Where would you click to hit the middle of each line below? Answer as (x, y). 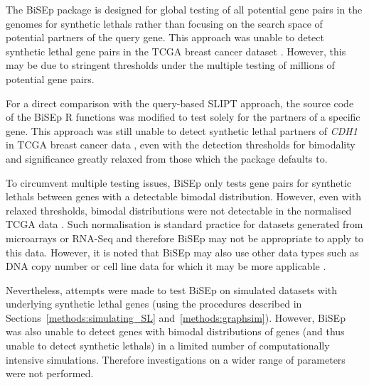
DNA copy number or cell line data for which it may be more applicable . (166, 266)
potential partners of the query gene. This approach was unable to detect (165, 37)
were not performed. (50, 373)
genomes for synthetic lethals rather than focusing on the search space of (164, 23)
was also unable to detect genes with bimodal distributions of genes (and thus (175, 331)
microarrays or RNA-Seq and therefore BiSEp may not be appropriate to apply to (185, 238)
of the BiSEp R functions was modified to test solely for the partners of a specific (183, 117)
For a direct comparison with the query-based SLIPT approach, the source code (180, 103)
